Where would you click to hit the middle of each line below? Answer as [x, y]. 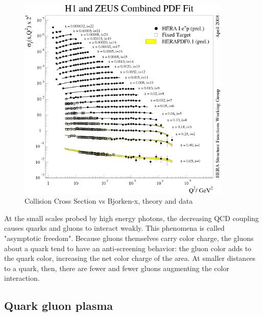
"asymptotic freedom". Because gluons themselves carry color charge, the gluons [129, 238]
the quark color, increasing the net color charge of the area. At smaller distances [130, 258]
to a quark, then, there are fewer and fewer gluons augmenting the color [117, 268]
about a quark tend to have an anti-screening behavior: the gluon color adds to [128, 248]
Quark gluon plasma [59, 306]
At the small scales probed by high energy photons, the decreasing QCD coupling [131, 218]
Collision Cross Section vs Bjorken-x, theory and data [109, 201]
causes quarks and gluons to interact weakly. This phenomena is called [114, 228]
